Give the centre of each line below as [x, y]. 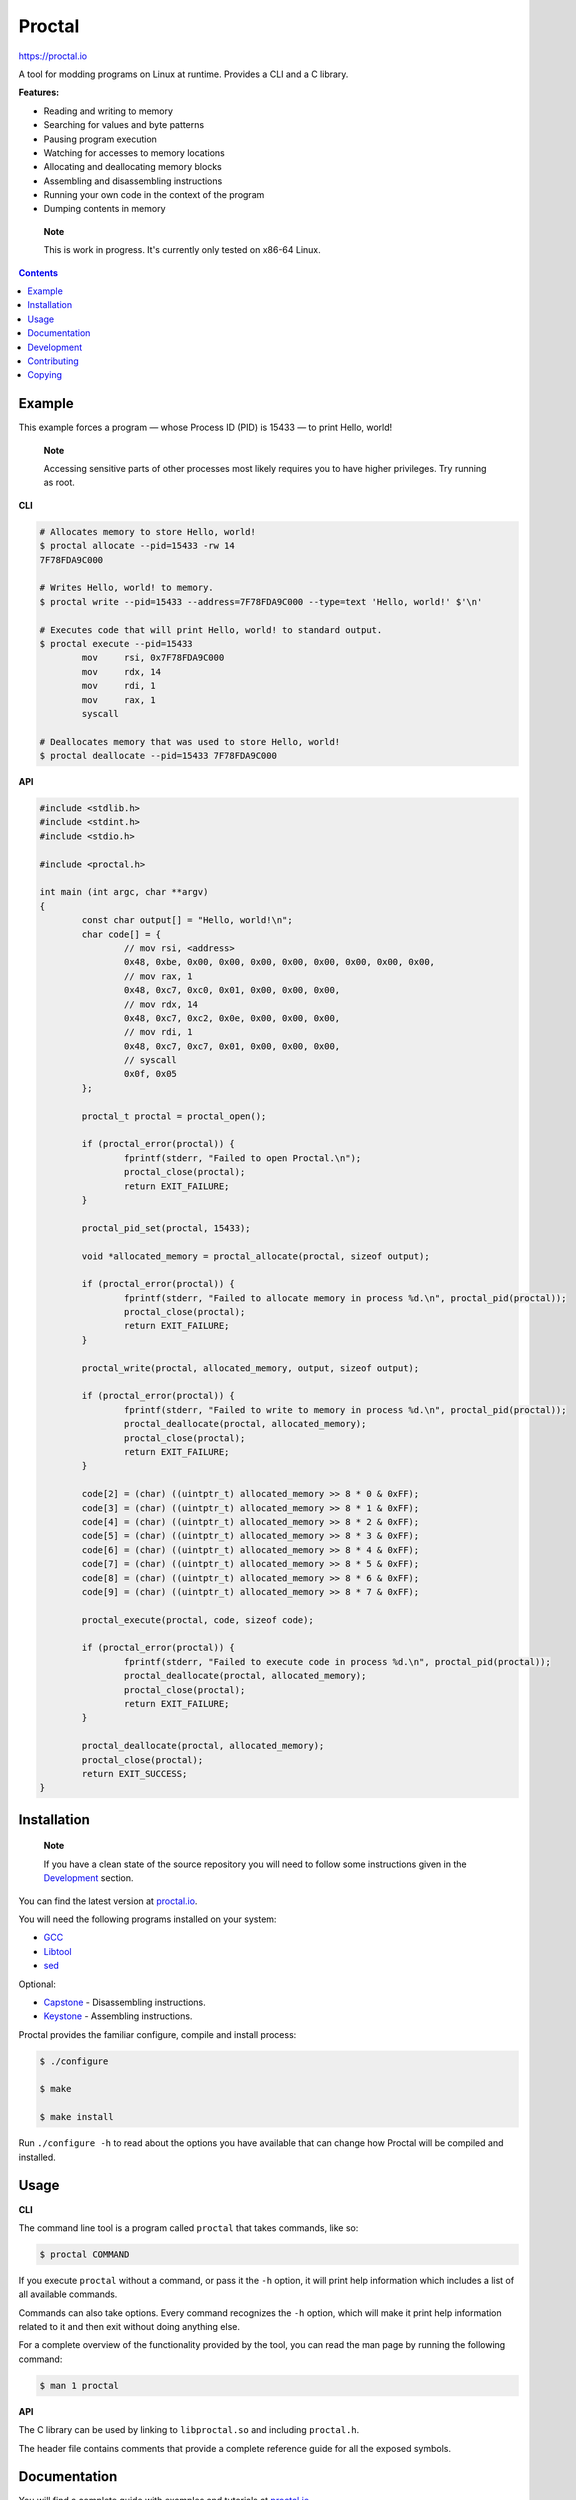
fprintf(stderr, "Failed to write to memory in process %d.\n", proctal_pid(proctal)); [345, 1409]
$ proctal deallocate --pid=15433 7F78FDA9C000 [158, 756]
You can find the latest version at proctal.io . [108, 1901]
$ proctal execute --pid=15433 [116, 643]
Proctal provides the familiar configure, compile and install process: [157, 2034]
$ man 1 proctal [79, 2385]
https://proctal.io [53, 56]
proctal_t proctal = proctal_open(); [174, 1116]
